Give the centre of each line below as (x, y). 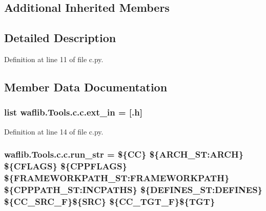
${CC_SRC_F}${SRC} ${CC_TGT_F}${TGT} (110, 201)
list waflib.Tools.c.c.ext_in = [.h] (73, 112)
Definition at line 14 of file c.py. (54, 131)
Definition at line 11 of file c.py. (54, 59)
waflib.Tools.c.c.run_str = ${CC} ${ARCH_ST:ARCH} (124, 154)
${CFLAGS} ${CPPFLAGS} (66, 166)
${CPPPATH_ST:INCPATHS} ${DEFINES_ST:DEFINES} (133, 189)
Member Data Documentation (86, 87)
